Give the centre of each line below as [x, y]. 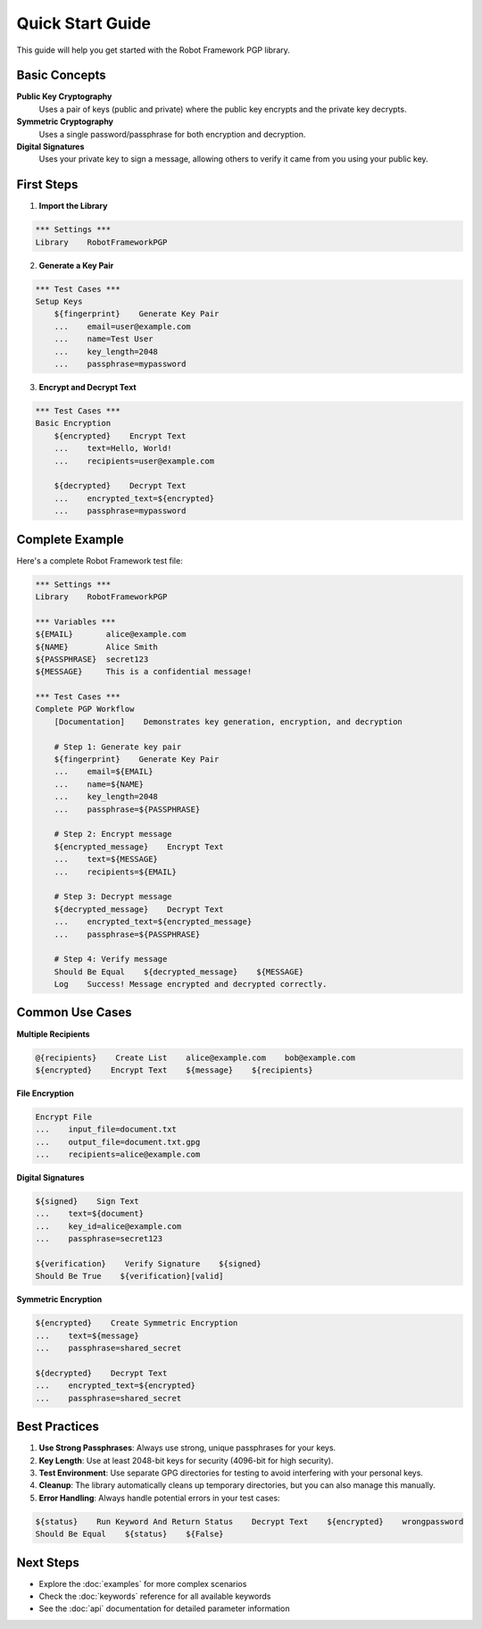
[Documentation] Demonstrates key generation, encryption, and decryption [229, 722]
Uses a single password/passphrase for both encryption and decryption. [172, 134]
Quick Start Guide [84, 23]
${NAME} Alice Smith [96, 647]
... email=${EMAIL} [104, 772]
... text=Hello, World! [113, 448]
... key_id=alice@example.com [108, 1226]
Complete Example [70, 539]
